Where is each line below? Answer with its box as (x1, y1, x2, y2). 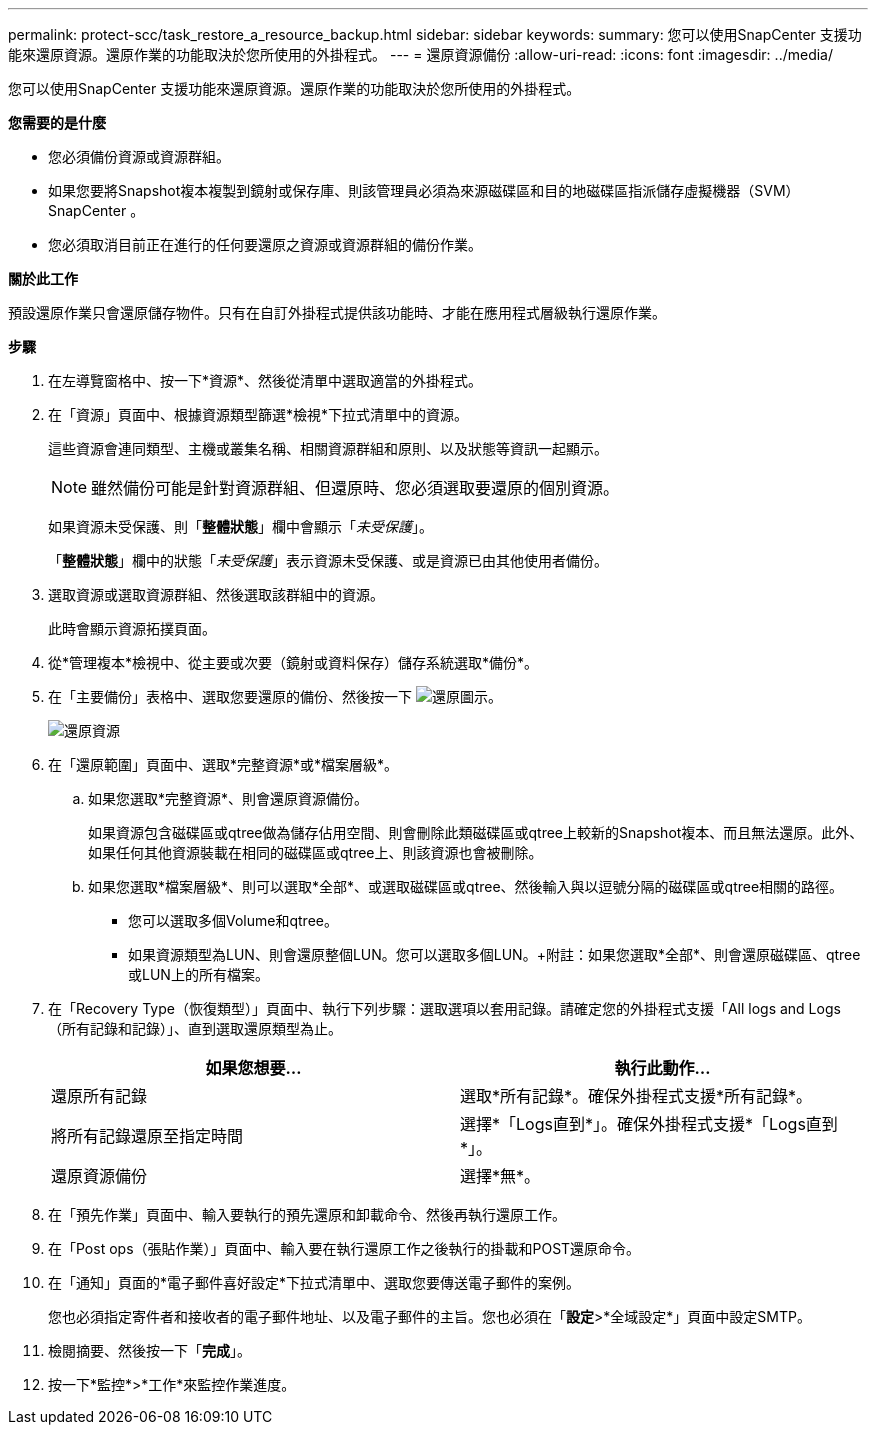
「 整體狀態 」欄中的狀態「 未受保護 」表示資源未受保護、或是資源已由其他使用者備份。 (48, 552, 608, 569)
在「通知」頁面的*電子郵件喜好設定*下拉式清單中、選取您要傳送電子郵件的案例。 (48, 1274, 581, 1291)
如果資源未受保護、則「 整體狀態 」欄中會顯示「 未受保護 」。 (48, 518, 433, 535)
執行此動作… (614, 1058, 711, 1078)
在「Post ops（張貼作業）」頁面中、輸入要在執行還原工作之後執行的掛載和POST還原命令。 (48, 1240, 641, 1257)
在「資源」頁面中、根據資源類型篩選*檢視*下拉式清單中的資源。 (48, 406, 469, 423)
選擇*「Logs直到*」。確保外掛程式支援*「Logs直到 (460, 1114, 838, 1134)
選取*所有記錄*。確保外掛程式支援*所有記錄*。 (460, 1086, 813, 1106)
